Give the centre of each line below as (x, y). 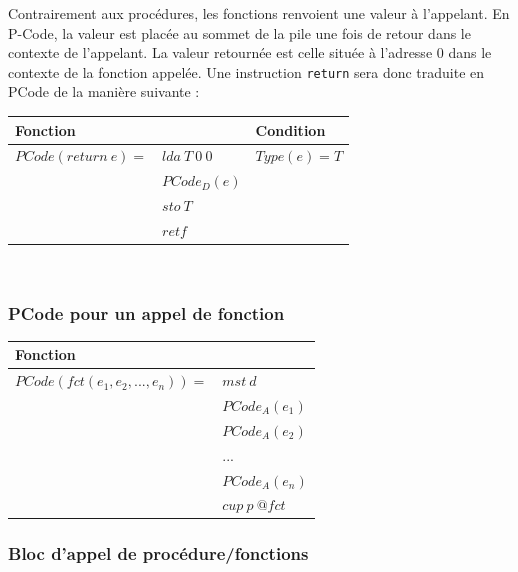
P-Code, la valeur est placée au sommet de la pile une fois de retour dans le (239, 32)
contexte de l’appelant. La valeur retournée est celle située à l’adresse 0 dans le (250, 52)
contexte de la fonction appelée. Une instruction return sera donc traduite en (246, 71)
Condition (290, 129)
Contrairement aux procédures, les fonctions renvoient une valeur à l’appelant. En (259, 13)
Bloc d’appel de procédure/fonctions (158, 553)
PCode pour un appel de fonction (146, 312)
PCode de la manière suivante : (104, 91)
